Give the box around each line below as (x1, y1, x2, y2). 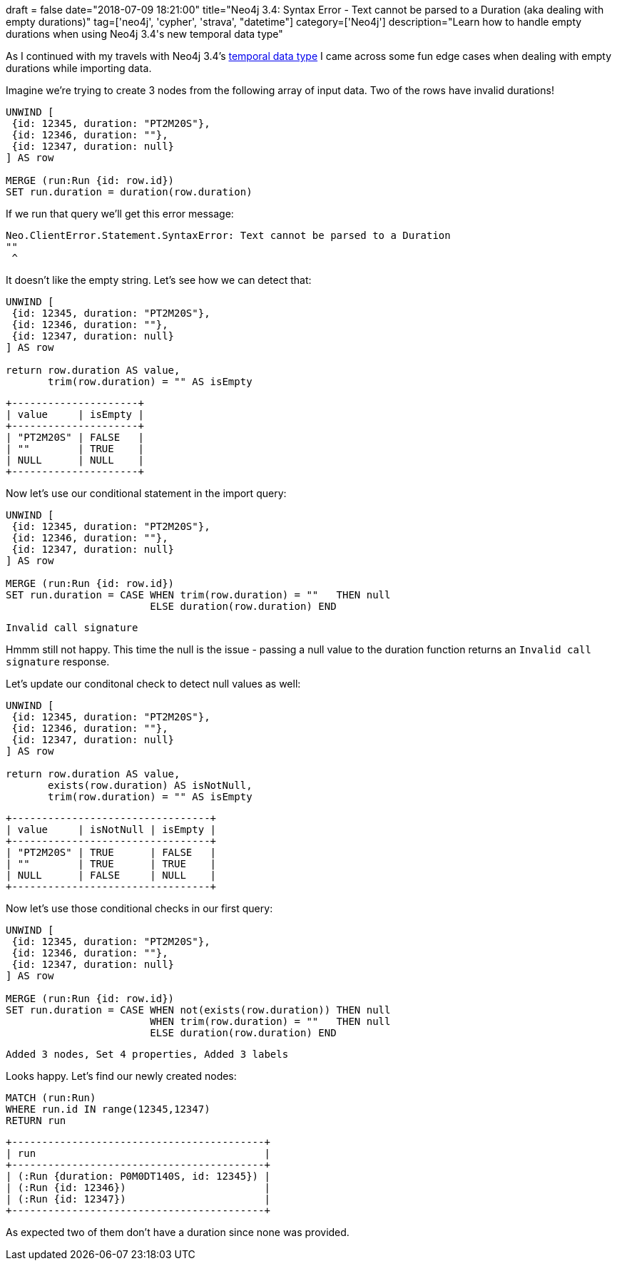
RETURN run (6, 1115, 66, 1126)
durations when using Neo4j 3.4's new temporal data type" (6, 28, 283, 40)
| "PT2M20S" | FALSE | (6, 432, 144, 443)
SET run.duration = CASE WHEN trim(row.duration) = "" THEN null (6, 589, 391, 601)
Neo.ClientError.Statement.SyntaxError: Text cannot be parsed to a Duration (6, 230, 451, 241)
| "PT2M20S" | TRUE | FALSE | (6, 847, 217, 858)
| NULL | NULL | (6, 454, 144, 466)
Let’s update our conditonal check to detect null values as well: (6, 678, 301, 690)
